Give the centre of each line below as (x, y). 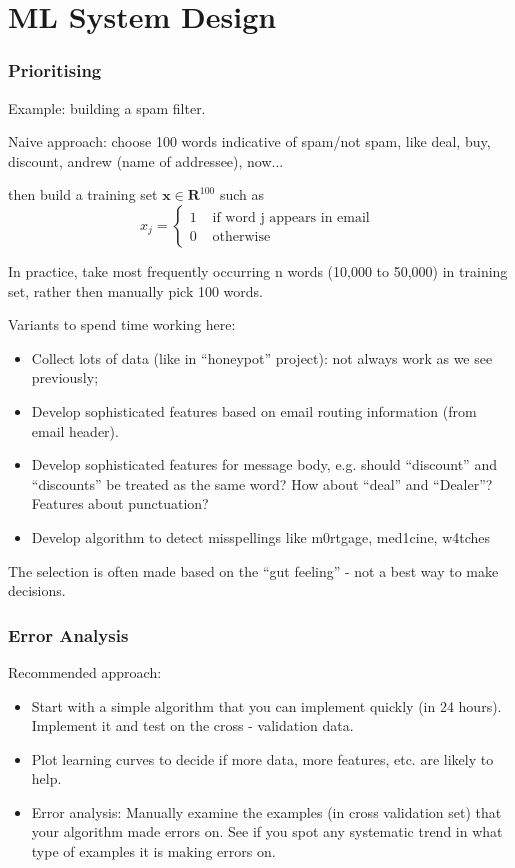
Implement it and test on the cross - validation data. (192, 725)
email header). (75, 430)
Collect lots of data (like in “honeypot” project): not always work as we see (262, 357)
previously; (65, 377)
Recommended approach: (85, 671)
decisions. (37, 590)
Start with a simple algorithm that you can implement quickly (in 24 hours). (266, 705)
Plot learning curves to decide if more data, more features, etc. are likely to (262, 758)
